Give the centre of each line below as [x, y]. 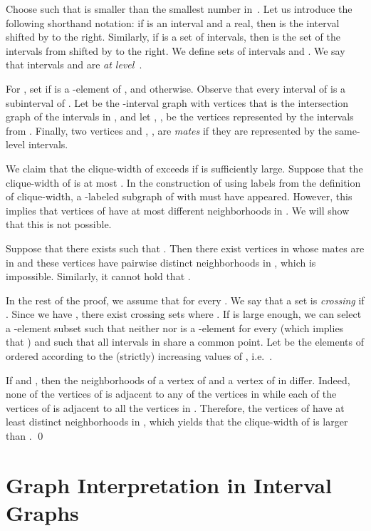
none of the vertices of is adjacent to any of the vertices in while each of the [171, 394]
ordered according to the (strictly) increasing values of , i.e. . [139, 356]
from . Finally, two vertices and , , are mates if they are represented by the [169, 130]
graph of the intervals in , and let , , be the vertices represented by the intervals [180, 117]
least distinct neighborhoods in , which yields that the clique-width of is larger [177, 422]
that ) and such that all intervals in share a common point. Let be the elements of [185, 342]
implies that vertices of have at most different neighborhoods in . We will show [178, 210]
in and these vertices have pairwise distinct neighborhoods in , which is [161, 262]
